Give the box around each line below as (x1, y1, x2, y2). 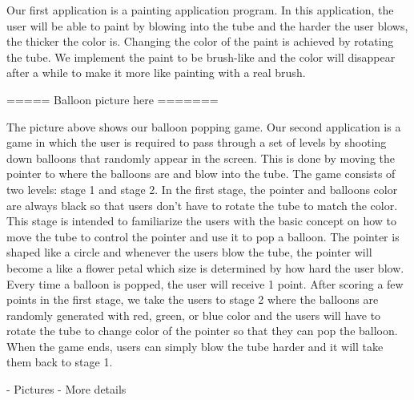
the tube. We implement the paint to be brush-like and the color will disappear (6, 48, 396, 65)
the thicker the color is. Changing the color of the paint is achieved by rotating (6, 33, 394, 50)
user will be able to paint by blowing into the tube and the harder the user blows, (6, 17, 408, 34)
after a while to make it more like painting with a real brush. (6, 64, 306, 81)
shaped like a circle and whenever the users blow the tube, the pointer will (6, 244, 372, 261)
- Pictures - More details (6, 381, 127, 398)
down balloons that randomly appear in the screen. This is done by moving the (6, 149, 396, 166)
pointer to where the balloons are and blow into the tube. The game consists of (6, 165, 396, 182)
